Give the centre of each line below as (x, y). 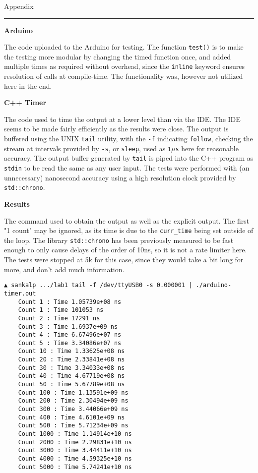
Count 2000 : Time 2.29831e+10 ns (75, 442)
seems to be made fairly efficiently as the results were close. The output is (116, 129)
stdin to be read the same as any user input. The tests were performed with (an (127, 168)
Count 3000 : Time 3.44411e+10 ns (75, 450)
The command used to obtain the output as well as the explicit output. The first (127, 220)
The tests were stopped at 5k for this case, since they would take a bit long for (124, 260)
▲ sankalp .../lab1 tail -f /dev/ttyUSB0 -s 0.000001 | (98, 285)
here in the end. (28, 86)
